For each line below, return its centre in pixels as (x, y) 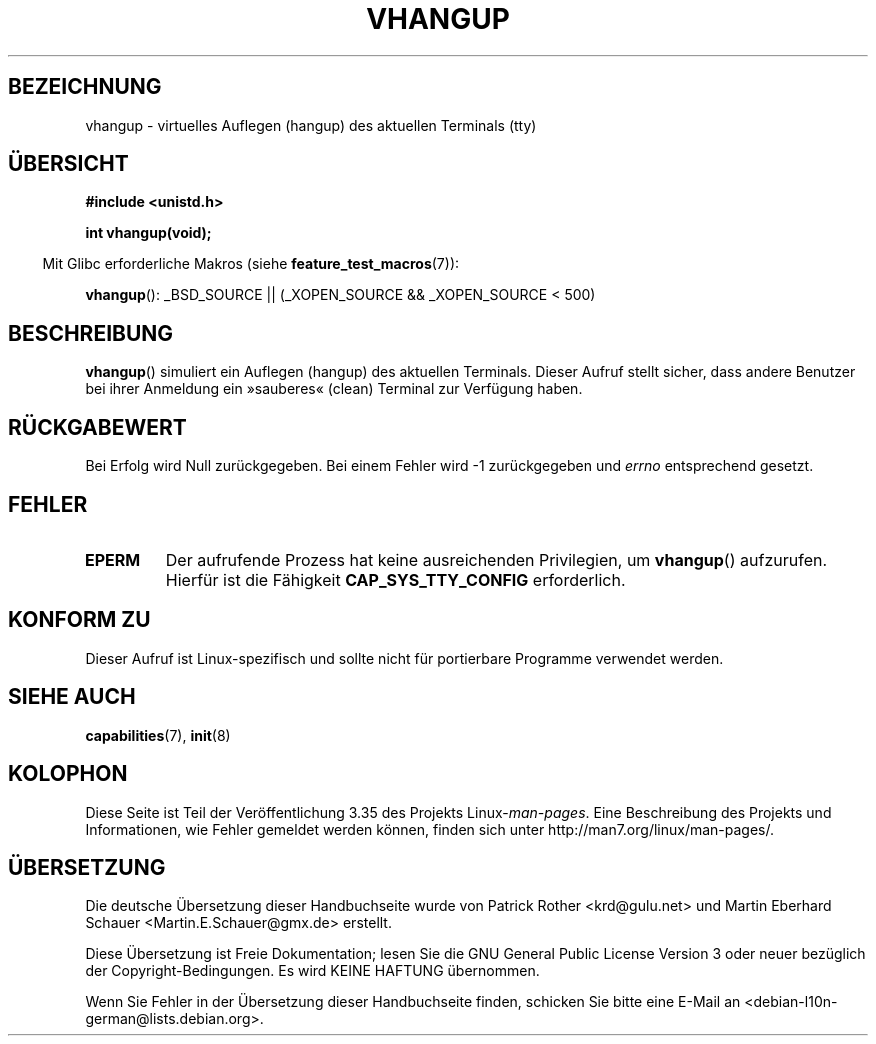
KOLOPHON (68, 774)
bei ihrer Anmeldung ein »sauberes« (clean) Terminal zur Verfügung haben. (334, 389)
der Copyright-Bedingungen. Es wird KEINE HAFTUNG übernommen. (312, 971)
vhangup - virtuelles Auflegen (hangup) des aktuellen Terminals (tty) (311, 125)
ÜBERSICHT (68, 164)
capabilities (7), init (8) (158, 735)
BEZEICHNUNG (85, 87)
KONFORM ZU (79, 620)
